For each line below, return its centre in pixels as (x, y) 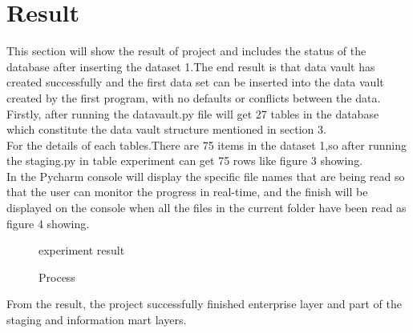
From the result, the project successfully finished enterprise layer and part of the (204, 304)
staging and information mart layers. (97, 320)
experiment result (82, 250)
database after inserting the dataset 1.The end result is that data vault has (191, 66)
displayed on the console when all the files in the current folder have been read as (206, 208)
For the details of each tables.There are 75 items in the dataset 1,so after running (206, 144)
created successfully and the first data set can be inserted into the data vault (195, 82)
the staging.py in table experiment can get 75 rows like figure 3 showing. (185, 160)
